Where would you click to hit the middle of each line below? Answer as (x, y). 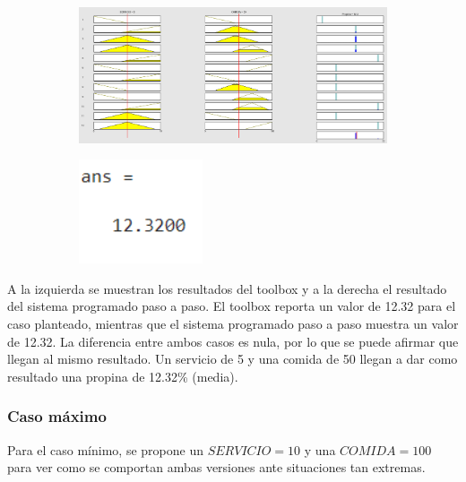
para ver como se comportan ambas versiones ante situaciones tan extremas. (216, 467)
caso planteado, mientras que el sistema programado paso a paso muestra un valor (233, 323)
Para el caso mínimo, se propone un (105, 449)
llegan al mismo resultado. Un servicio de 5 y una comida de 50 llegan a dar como (233, 359)
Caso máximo (57, 416)
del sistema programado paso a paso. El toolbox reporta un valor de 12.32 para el (232, 306)
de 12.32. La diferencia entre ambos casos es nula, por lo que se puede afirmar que (233, 341)
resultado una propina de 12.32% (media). (123, 376)
